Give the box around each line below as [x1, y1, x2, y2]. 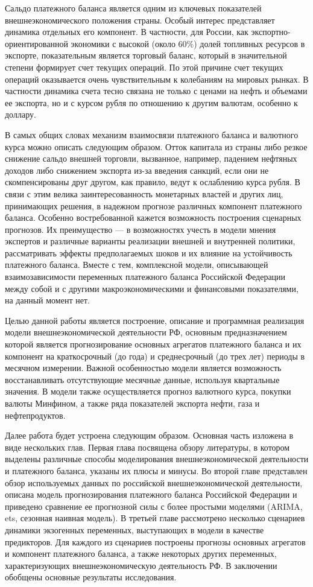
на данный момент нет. [5, 294, 90, 306]
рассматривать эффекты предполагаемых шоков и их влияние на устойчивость [5, 246, 292, 259]
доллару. [5, 108, 36, 121]
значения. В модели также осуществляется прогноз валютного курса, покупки [5, 385, 291, 398]
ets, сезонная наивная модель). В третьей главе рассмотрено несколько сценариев [5, 512, 305, 524]
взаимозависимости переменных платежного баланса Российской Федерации [5, 270, 286, 283]
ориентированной [5, 37, 68, 49]
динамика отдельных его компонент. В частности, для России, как [5, 25, 248, 38]
